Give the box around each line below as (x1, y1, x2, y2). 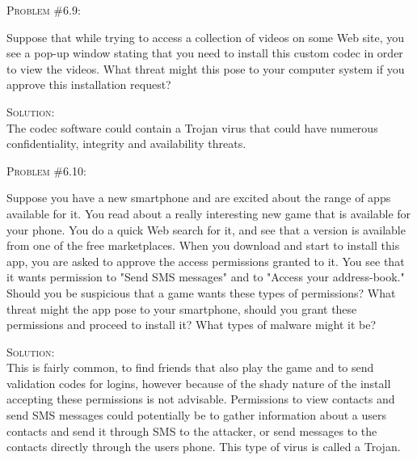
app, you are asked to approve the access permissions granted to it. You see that (6, 252, 405, 269)
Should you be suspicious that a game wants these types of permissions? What (6, 284, 396, 301)
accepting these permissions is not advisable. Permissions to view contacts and (6, 390, 395, 407)
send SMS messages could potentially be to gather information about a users (6, 407, 386, 424)
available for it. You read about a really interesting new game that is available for (6, 205, 411, 222)
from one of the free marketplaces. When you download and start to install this (6, 237, 400, 254)
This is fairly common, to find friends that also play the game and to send (6, 359, 374, 376)
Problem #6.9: (6, 2, 81, 18)
